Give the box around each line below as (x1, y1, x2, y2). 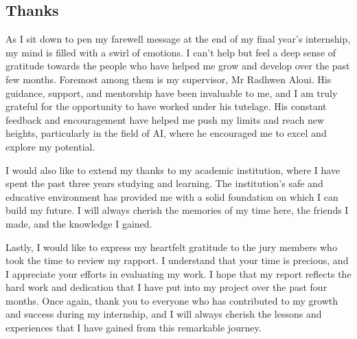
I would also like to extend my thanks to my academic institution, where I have (5, 162, 341, 177)
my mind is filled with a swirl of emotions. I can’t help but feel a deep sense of (5, 45, 336, 59)
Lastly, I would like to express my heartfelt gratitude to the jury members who (5, 239, 337, 254)
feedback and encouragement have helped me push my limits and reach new (5, 112, 325, 127)
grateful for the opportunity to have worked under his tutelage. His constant (5, 99, 327, 113)
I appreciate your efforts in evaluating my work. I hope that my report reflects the (5, 266, 352, 281)
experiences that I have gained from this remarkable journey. (5, 320, 262, 335)
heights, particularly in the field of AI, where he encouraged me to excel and (5, 126, 327, 140)
